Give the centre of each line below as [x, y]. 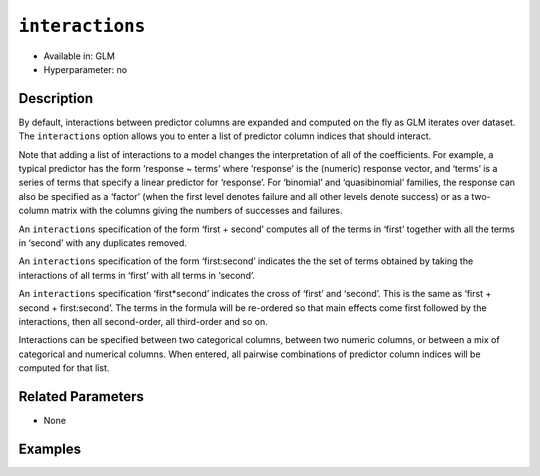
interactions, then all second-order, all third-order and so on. [143, 321]
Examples [50, 448]
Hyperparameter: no [85, 69]
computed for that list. [64, 368]
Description [56, 98]
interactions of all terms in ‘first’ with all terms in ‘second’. [136, 275]
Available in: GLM [79, 56]
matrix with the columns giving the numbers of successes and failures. [197, 211]
